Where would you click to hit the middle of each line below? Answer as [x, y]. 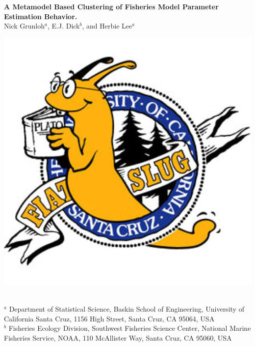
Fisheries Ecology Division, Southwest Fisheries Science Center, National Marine [130, 328]
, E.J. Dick [64, 26]
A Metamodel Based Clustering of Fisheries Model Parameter [111, 6]
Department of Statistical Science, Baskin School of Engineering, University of [127, 308]
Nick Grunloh [24, 26]
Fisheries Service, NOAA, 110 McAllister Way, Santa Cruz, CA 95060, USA [118, 337]
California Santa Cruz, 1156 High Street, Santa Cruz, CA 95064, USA [109, 318]
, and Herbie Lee [107, 26]
